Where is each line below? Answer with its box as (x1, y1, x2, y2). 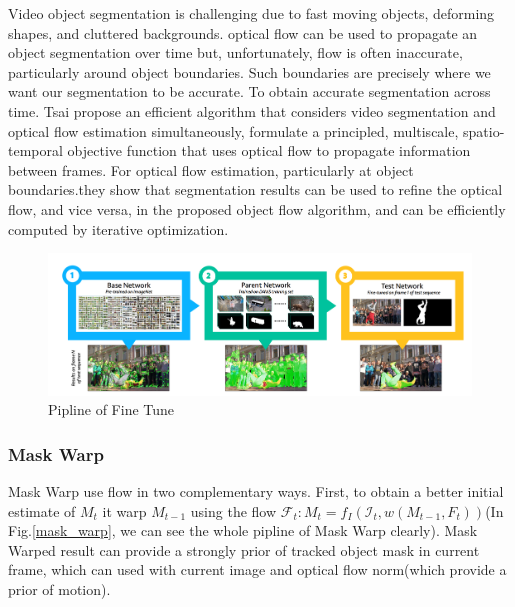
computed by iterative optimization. (8, 218, 229, 239)
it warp (102, 500, 147, 521)
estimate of (8, 500, 76, 521)
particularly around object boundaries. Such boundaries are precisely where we (8, 61, 491, 82)
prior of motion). (8, 579, 111, 600)
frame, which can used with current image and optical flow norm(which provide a (8, 559, 507, 580)
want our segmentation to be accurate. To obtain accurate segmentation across (8, 81, 491, 102)
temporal (8, 140, 63, 161)
